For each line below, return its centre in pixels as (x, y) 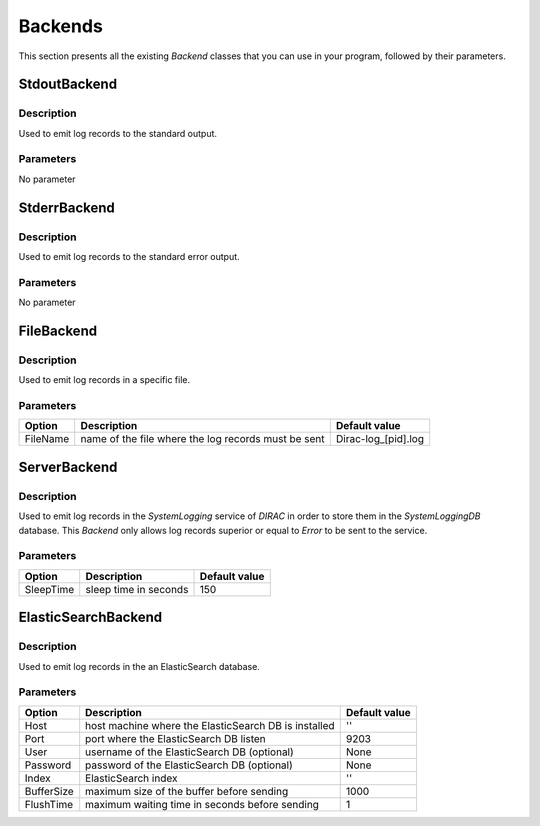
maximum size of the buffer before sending (187, 791)
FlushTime (49, 804)
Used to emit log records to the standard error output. (129, 256)
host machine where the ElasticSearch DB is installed (210, 725)
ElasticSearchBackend (90, 617)
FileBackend (58, 330)
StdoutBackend (68, 84)
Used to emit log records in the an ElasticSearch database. (139, 666)
